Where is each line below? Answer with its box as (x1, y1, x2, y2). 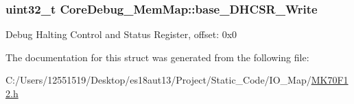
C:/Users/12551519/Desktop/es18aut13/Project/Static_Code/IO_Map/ (5, 73, 311, 87)
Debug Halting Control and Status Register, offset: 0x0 (5, 27, 237, 41)
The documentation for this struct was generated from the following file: (5, 50, 309, 64)
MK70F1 (311, 73, 349, 87)
